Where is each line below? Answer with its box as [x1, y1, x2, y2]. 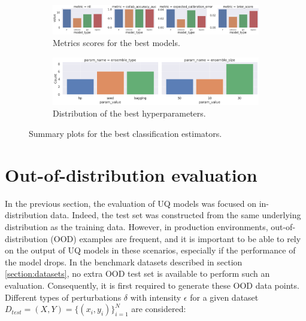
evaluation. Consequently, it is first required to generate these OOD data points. [5, 279, 299, 291]
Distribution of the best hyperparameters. [53, 107, 206, 120]
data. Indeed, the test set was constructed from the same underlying [50, 209, 301, 221]
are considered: [131, 302, 186, 315]
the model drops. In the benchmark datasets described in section [5, 255, 243, 268]
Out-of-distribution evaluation [5, 162, 257, 187]
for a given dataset [190, 291, 259, 303]
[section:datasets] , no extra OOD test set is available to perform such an [5, 267, 270, 280]
